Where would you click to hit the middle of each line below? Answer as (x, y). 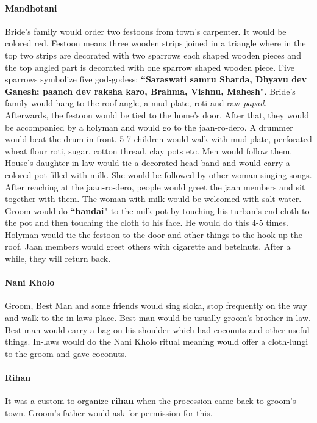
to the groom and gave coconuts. (66, 353)
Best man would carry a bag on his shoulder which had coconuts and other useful (157, 329)
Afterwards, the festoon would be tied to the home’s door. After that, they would (157, 114)
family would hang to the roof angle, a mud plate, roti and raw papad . (136, 103)
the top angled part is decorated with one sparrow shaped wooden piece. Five (150, 67)
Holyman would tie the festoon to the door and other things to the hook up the (154, 234)
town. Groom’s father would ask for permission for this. (109, 412)
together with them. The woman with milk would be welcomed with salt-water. (153, 199)
